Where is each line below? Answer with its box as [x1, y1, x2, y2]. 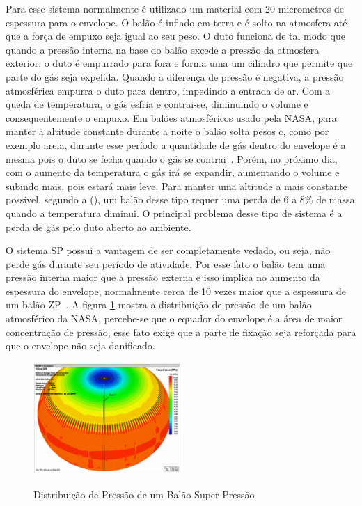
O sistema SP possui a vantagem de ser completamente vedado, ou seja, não [6, 243, 331, 258]
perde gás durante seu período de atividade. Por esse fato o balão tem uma [6, 256, 326, 271]
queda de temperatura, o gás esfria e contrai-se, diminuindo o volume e [6, 97, 308, 111]
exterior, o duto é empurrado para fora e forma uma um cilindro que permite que [6, 56, 353, 70]
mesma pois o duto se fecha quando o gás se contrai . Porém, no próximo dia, [6, 151, 338, 166]
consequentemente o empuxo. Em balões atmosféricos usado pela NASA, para [6, 110, 337, 125]
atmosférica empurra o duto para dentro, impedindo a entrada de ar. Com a [6, 83, 331, 97]
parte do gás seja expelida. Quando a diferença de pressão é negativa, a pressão [6, 69, 344, 84]
